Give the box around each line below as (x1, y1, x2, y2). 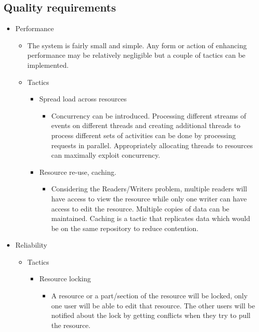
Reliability (15, 240, 48, 250)
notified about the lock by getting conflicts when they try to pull (51, 310, 251, 320)
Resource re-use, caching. (39, 166, 116, 177)
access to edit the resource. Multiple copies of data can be (51, 203, 229, 213)
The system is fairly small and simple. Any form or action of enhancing (27, 40, 247, 50)
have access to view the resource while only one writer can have (51, 193, 247, 203)
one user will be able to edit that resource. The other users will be (51, 300, 255, 310)
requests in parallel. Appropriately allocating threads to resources (51, 140, 253, 150)
